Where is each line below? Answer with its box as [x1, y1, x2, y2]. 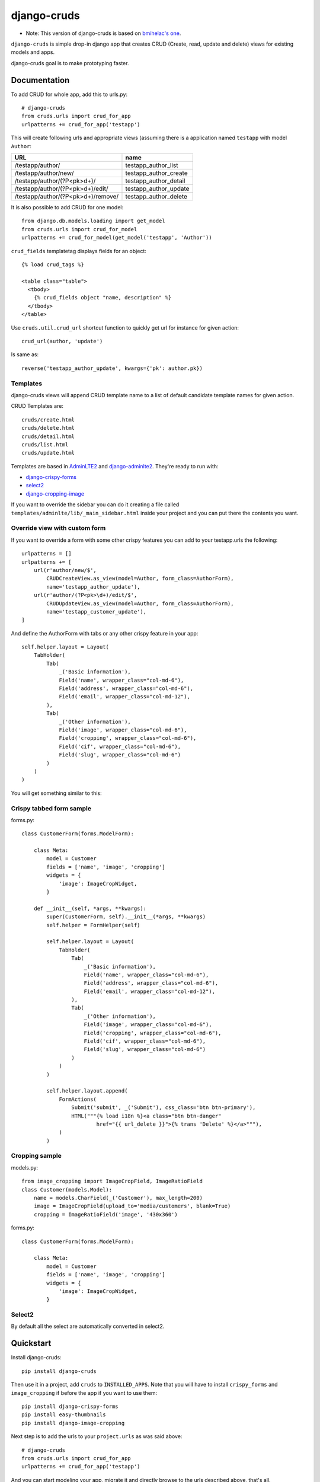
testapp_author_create [125, 169, 188, 177]
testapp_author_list [125, 161, 178, 169]
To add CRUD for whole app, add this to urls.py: [11, 91, 127, 98]
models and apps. [11, 49, 55, 56]
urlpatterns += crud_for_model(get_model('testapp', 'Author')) [21, 234, 213, 241]
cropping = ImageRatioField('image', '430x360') [33, 1211, 178, 1218]
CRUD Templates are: [11, 403, 63, 410]
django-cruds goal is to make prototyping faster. [11, 59, 129, 66]
